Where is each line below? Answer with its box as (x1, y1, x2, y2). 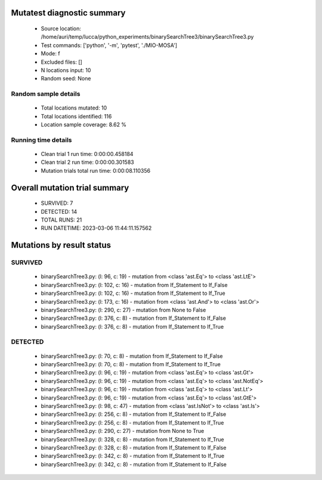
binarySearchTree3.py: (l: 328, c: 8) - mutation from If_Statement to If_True (41, 435, 225, 443)
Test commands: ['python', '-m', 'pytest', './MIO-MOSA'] (41, 42, 178, 49)
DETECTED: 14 (41, 208, 78, 215)
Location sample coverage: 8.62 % (41, 121, 127, 128)
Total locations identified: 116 (41, 113, 112, 120)
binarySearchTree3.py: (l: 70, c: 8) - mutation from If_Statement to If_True (41, 361, 221, 368)
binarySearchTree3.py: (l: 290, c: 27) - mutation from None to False (41, 306, 206, 313)
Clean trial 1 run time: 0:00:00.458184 (41, 151, 134, 158)
